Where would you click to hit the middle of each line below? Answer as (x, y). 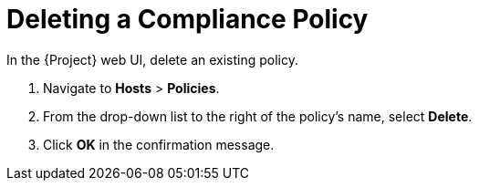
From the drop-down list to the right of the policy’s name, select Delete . (258, 116)
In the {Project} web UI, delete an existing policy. (153, 59)
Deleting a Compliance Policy (187, 19)
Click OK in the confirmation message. (159, 144)
